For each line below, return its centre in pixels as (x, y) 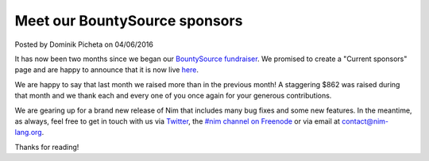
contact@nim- (365, 121)
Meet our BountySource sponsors (129, 21)
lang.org (29, 132)
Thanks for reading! (47, 147)
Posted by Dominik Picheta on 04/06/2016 (84, 44)
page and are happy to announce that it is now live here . (106, 70)
